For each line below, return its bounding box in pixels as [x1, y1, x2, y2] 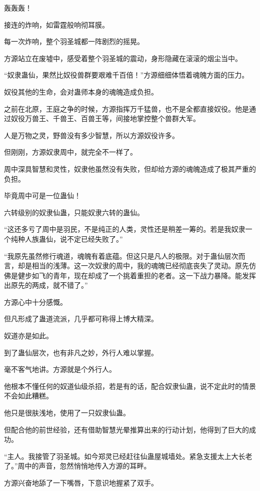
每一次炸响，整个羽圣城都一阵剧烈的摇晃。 [4, 36, 144, 47]
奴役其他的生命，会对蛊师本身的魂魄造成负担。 [4, 86, 158, 97]
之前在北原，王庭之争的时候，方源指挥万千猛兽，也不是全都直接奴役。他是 [4, 103, 249, 114]
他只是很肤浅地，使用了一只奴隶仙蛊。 [4, 407, 130, 418]
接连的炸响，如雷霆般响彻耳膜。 [4, 19, 109, 30]
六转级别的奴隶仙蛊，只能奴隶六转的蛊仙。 [4, 207, 144, 217]
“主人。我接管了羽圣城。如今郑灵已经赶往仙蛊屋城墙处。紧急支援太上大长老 [4, 450, 252, 461]
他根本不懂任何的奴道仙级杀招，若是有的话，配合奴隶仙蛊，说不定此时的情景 [4, 380, 256, 391]
